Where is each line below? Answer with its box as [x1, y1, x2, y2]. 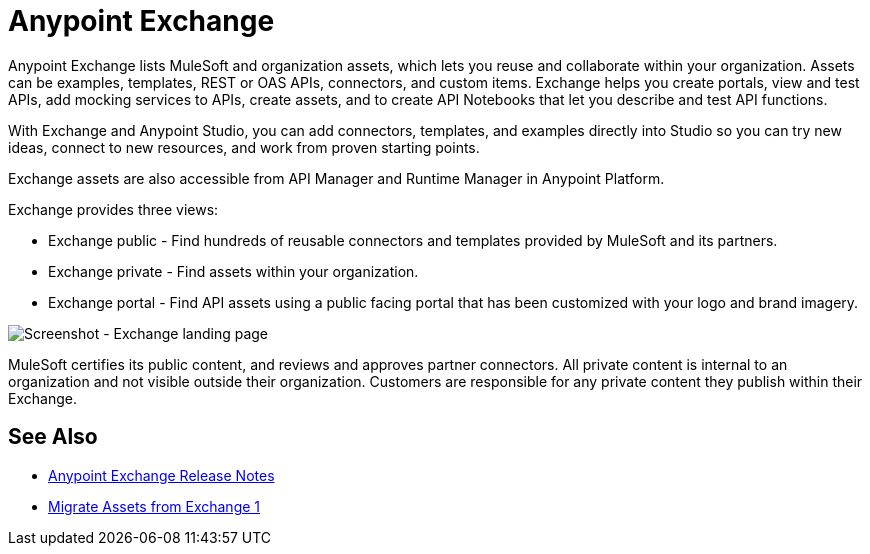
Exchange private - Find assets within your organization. [48, 262, 419, 280]
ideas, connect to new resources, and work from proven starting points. [8, 138, 480, 156]
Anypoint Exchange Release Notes [48, 466, 275, 484]
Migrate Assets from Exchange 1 [48, 497, 261, 515]
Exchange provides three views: [8, 200, 219, 218]
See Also [8, 424, 98, 450]
